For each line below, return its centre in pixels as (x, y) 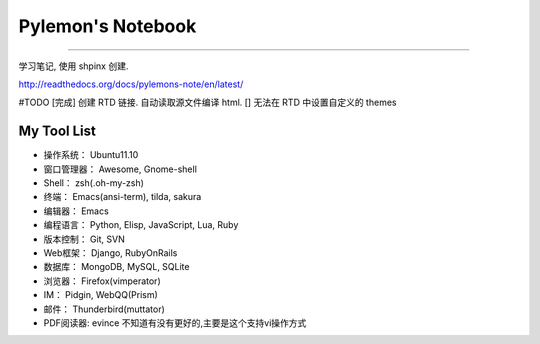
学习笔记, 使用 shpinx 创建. (73, 66)
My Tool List (57, 131)
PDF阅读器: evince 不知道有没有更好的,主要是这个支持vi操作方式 (175, 322)
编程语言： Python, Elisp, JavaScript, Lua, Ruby (141, 225)
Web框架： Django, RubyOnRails (110, 252)
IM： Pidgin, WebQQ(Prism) (101, 295)
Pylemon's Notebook (107, 26)
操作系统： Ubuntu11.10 (91, 155)
